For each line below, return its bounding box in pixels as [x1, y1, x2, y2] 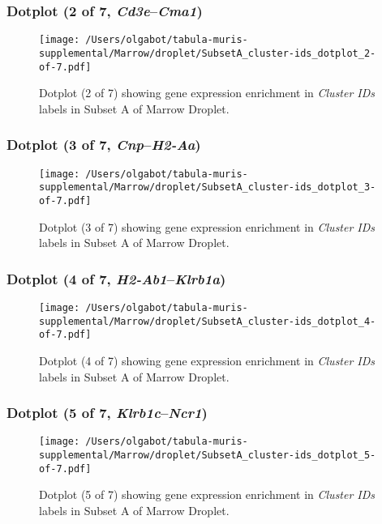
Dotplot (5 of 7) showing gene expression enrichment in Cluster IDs [39, 486, 376, 503]
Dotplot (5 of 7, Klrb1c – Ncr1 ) [6, 403, 208, 423]
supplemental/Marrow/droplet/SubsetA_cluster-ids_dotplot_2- [39, 47, 376, 59]
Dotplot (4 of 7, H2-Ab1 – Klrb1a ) [6, 268, 226, 288]
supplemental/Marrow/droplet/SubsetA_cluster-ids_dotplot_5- [39, 449, 376, 461]
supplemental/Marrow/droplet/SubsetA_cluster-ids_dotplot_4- [39, 315, 376, 327]
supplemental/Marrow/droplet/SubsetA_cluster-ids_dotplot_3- [39, 181, 376, 194]
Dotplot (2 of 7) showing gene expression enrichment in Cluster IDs [39, 84, 376, 101]
